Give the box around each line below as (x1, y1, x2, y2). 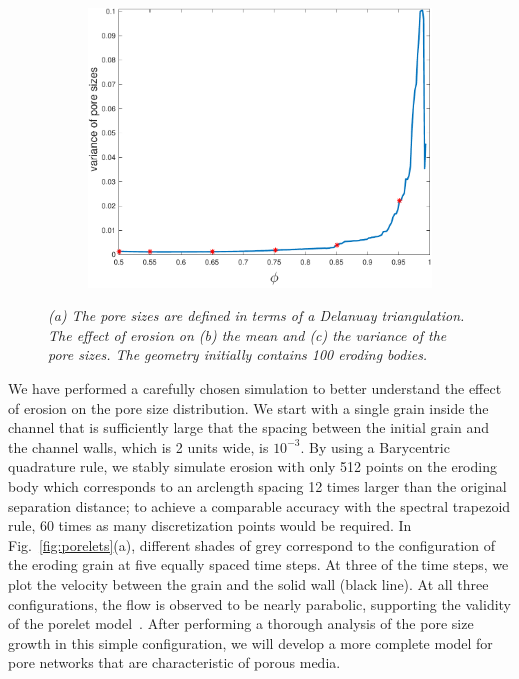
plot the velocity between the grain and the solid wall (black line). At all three (8, 573, 489, 594)
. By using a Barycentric (300, 436, 450, 457)
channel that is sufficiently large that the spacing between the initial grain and (8, 417, 489, 438)
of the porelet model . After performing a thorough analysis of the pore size (8, 613, 474, 634)
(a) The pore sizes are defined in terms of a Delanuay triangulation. (48, 305, 465, 326)
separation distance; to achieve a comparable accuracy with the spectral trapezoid (8, 495, 511, 516)
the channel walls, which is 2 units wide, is (8, 436, 269, 457)
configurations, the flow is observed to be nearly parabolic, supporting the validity (8, 593, 512, 614)
